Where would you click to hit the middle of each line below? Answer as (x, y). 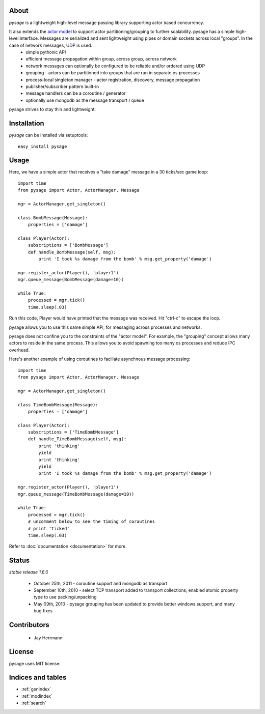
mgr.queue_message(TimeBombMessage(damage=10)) (76, 494)
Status (19, 560)
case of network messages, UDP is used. (51, 45)
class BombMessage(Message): (53, 218)
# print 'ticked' (49, 528)
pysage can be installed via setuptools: (49, 135)
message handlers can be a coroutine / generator (76, 93)
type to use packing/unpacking (65, 597)
